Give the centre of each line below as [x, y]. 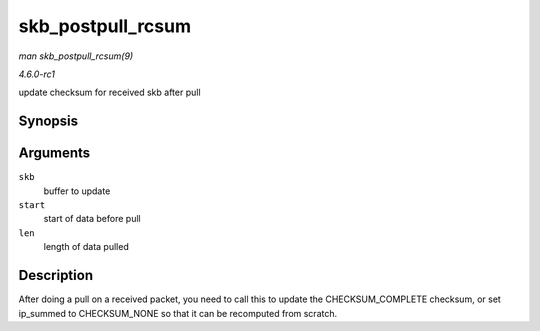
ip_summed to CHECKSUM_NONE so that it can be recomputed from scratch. [178, 313]
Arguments [54, 153]
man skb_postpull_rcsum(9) [76, 56]
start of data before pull [92, 219]
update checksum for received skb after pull [109, 92]
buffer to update [77, 191]
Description [56, 275]
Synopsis [48, 121]
